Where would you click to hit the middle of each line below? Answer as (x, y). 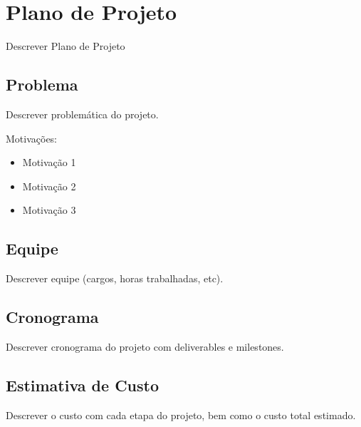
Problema (42, 84)
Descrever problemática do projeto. (82, 114)
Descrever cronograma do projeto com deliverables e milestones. (145, 346)
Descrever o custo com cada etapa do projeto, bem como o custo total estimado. (181, 415)
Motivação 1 (49, 162)
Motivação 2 (49, 186)
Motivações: (32, 138)
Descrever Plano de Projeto (66, 46)
